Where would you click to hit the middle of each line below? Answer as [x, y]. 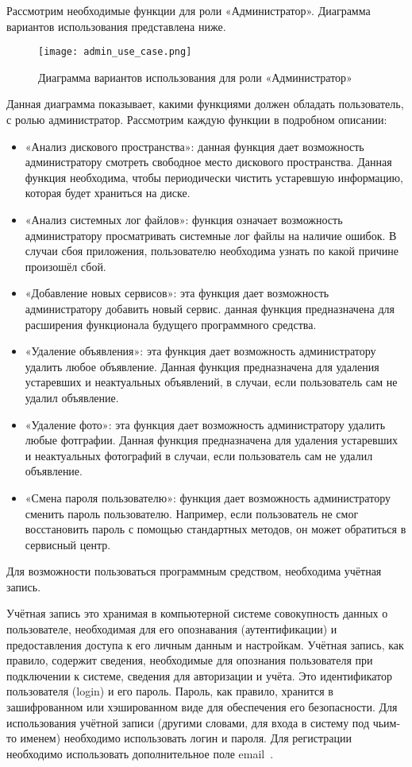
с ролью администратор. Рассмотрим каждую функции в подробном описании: [197, 120]
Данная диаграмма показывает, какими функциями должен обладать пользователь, [205, 104]
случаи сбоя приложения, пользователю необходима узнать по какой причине [212, 251]
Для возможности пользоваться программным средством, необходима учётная [194, 571]
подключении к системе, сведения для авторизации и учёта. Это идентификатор [200, 675]
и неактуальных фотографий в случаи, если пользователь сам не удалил [199, 455]
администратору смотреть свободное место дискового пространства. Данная [208, 162]
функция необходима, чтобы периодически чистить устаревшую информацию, [214, 177]
